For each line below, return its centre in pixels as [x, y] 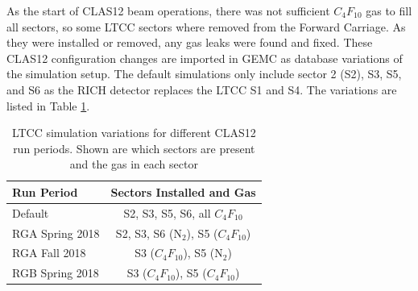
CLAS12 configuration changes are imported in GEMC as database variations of [205, 58]
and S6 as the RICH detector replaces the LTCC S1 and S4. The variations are [202, 89]
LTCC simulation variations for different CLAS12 [134, 133]
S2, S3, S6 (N [149, 233]
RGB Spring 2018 [56, 273]
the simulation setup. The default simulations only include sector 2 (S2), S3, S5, [204, 74]
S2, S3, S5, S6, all [167, 212]
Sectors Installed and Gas [183, 191]
